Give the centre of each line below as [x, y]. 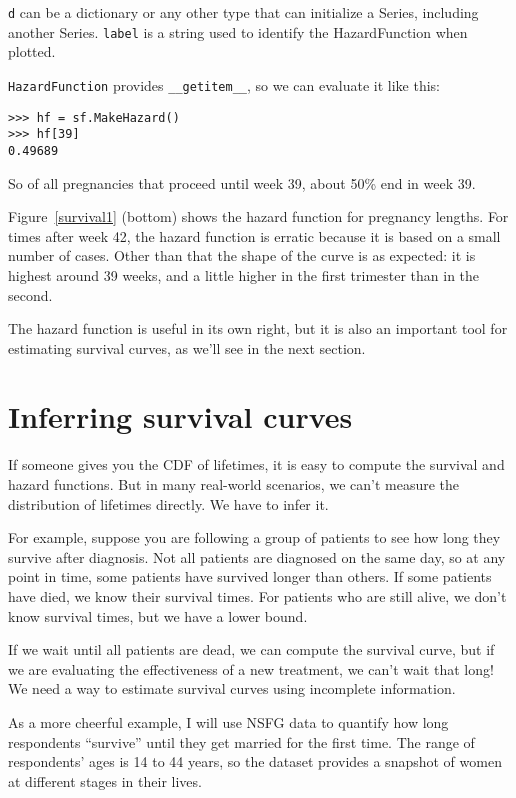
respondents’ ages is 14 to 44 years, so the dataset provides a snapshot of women [255, 761]
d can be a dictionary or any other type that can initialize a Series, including [243, 12]
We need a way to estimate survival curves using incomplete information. [232, 688]
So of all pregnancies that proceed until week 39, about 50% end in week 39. [242, 182]
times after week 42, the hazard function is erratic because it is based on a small [254, 235]
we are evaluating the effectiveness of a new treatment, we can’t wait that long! [251, 668]
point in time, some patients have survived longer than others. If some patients [250, 576]
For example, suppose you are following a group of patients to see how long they [254, 537]
